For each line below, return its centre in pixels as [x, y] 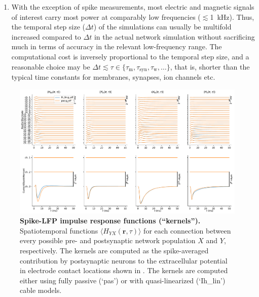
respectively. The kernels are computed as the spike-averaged [114, 250]
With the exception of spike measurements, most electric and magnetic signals [133, 7]
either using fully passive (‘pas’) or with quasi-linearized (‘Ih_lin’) [123, 280]
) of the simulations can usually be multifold [162, 27]
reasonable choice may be [51, 66]
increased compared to [46, 36]
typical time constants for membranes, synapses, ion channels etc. [113, 77]
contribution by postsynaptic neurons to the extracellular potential [124, 260]
